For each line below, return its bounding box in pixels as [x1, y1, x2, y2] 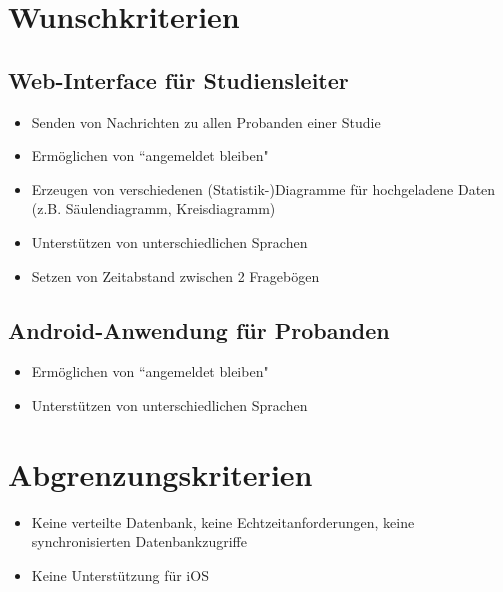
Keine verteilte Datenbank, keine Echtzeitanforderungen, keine [31, 511, 415, 532]
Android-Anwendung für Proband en [8, 314, 390, 345]
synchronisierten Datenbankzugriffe [31, 531, 247, 552]
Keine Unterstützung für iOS [31, 564, 209, 585]
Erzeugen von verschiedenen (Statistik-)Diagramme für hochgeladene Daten [31, 178, 496, 199]
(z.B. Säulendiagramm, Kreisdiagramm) [31, 198, 276, 219]
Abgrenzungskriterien [8, 453, 313, 494]
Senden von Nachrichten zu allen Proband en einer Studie [31, 111, 381, 132]
